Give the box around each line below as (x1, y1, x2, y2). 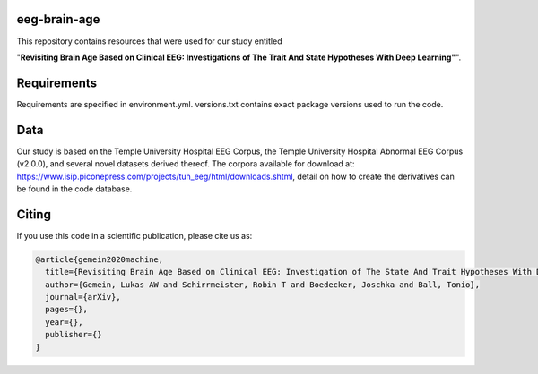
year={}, (45, 317, 83, 327)
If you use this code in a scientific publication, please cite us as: (16, 230, 253, 241)
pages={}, (45, 304, 89, 315)
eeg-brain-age (16, 12, 100, 27)
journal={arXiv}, (45, 292, 121, 302)
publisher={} (45, 329, 102, 340)
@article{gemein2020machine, (35, 254, 164, 264)
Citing (16, 207, 51, 222)
